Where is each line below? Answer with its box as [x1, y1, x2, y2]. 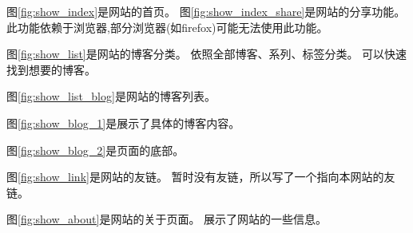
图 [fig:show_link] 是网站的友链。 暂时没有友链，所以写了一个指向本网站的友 [6, 168, 395, 185]
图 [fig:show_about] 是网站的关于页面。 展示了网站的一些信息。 [6, 211, 328, 227]
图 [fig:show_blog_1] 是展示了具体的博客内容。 [6, 114, 240, 131]
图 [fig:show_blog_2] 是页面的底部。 [6, 141, 185, 158]
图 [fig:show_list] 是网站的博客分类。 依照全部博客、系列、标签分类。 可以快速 [6, 45, 407, 62]
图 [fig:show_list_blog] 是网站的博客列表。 [6, 88, 216, 105]
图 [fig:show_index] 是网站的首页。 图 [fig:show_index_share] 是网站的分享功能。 [6, 3, 406, 19]
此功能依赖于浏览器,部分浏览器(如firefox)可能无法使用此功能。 [6, 18, 328, 35]
